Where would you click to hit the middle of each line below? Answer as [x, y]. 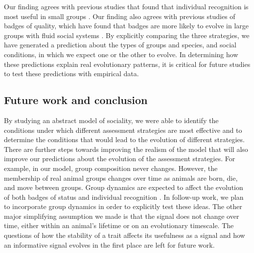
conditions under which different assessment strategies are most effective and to [123, 130]
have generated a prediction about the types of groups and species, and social [120, 45]
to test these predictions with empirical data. [71, 74]
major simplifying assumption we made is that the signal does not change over [122, 216]
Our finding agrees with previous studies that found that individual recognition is [126, 6]
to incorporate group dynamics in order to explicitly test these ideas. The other [123, 206]
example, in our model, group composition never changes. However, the [111, 168]
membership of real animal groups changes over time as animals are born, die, [121, 178]
